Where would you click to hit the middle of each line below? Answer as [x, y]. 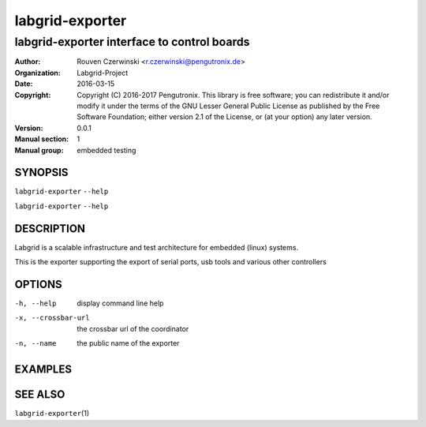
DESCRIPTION [50, 228]
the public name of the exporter [128, 343]
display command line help [120, 303]
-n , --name [35, 344]
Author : [28, 62]
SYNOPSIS [41, 172]
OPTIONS [38, 284]
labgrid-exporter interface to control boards [132, 42]
